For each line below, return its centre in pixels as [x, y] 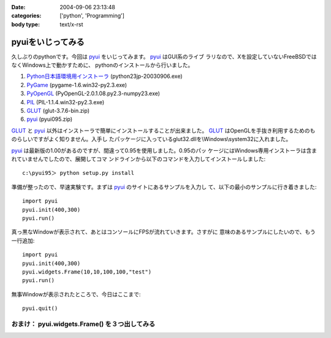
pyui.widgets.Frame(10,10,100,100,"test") [87, 272]
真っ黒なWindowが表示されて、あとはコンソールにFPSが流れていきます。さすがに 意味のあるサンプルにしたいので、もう [163, 232]
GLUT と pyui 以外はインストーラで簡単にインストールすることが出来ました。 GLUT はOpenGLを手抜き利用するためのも [163, 130]
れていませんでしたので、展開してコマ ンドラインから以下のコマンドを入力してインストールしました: [139, 159]
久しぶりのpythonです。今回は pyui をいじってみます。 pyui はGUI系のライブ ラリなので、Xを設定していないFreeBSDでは [164, 56]
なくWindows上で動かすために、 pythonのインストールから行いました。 [102, 65]
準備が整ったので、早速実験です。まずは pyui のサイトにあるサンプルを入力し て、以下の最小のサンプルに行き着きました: [164, 186]
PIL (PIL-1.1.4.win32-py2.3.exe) [66, 102]
